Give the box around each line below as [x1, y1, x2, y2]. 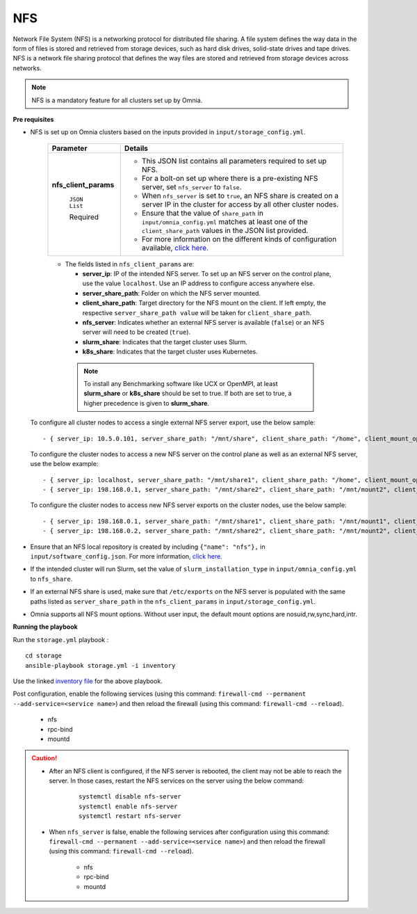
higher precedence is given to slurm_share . [83, 399, 210, 407]
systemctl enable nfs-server [79, 802, 178, 810]
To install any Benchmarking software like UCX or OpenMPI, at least [83, 379, 278, 387]
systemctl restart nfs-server [79, 812, 182, 820]
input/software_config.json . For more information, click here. [30, 552, 222, 561]
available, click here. [141, 243, 208, 252]
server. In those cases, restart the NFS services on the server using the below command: [49, 776, 304, 785]
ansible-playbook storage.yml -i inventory [25, 662, 176, 669]
